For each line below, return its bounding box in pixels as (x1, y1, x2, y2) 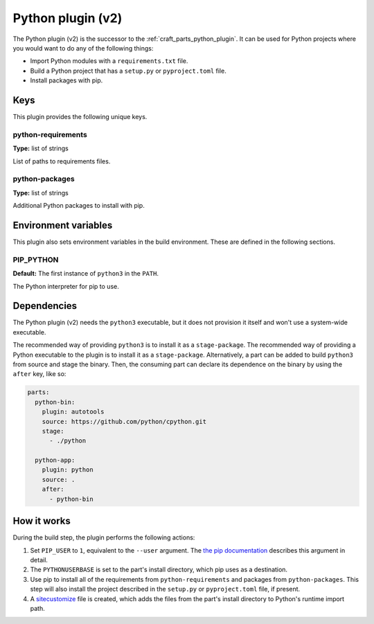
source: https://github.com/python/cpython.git (42, 418, 207, 425)
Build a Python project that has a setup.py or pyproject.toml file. (30, 66, 226, 75)
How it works (12, 515, 71, 527)
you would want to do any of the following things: (12, 44, 154, 52)
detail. (30, 555, 48, 564)
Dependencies (12, 300, 78, 312)
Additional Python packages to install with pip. (12, 202, 145, 210)
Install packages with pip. (30, 76, 103, 84)
